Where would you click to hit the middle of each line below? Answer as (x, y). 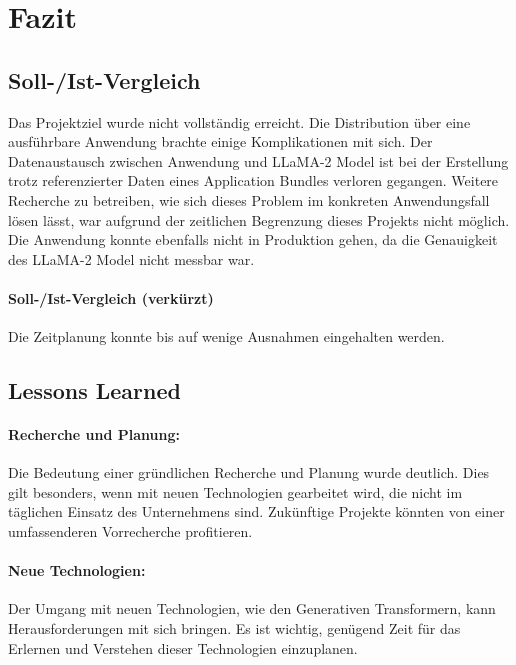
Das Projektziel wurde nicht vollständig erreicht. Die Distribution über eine (239, 121)
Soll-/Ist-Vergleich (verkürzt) (111, 297)
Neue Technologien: (77, 570)
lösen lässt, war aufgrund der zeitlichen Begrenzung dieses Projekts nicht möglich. (259, 219)
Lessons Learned (94, 390)
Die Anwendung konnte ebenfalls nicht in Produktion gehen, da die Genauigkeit (253, 239)
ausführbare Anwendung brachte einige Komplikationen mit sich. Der (220, 141)
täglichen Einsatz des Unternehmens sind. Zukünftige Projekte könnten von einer (256, 511)
